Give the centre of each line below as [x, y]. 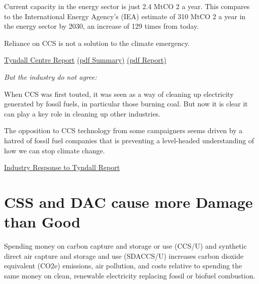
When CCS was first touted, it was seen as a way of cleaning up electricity [119, 94]
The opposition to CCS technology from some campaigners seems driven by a [123, 130]
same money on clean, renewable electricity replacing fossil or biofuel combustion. [130, 275]
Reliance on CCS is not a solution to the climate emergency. [97, 43]
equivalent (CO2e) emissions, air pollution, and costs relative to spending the [123, 266]
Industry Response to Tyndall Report [62, 167]
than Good [42, 222]
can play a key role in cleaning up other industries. [82, 113]
